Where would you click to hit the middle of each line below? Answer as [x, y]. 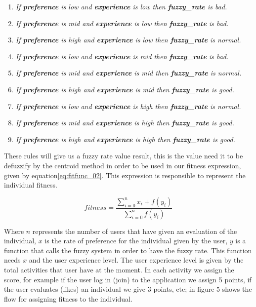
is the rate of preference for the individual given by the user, [136, 241]
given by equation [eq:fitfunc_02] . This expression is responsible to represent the [125, 175]
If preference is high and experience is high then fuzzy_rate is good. [125, 139]
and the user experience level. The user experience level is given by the [136, 260]
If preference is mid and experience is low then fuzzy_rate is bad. [122, 23]
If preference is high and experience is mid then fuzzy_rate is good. [125, 89]
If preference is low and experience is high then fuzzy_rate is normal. [128, 106]
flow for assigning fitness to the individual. [68, 298]
